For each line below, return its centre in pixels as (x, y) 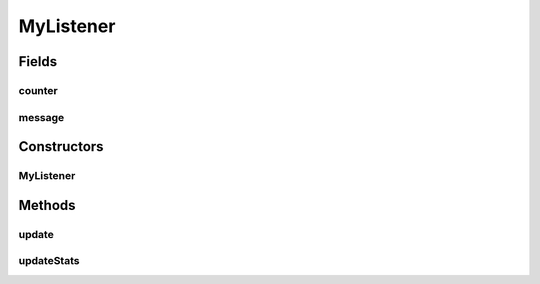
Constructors (61, 146)
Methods (47, 205)
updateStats (49, 261)
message (41, 117)
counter (38, 90)
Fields (38, 61)
